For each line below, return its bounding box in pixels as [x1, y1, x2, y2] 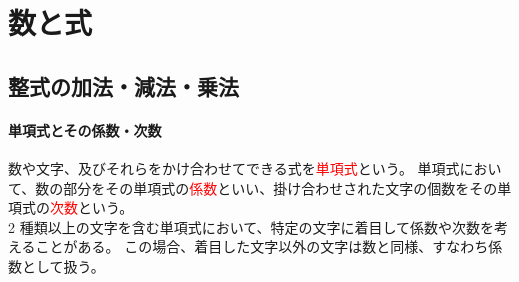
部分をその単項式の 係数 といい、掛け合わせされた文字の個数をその [63, 177, 498, 198]
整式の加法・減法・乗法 [8, 70, 239, 101]
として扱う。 [21, 255, 105, 276]
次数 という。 [50, 197, 134, 218]
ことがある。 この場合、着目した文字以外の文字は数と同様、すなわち [35, 236, 489, 257]
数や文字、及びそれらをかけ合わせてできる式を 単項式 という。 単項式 [8, 157, 460, 178]
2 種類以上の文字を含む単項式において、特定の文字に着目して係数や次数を [8, 216, 495, 237]
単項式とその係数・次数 [8, 119, 162, 140]
